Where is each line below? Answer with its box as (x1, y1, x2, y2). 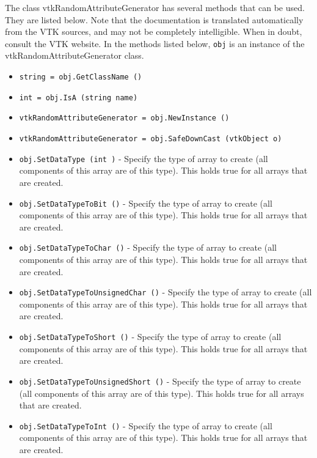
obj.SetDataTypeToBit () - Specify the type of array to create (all (19, 196, 272, 209)
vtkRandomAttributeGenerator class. (5, 49, 144, 62)
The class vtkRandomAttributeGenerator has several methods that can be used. (5, 1, 305, 13)
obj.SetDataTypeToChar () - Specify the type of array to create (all (19, 241, 277, 254)
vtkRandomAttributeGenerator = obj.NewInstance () (19, 114, 230, 123)
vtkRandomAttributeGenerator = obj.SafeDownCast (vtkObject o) (19, 135, 282, 143)
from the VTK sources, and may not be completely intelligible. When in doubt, (5, 25, 302, 38)
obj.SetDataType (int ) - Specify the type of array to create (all (19, 152, 268, 164)
